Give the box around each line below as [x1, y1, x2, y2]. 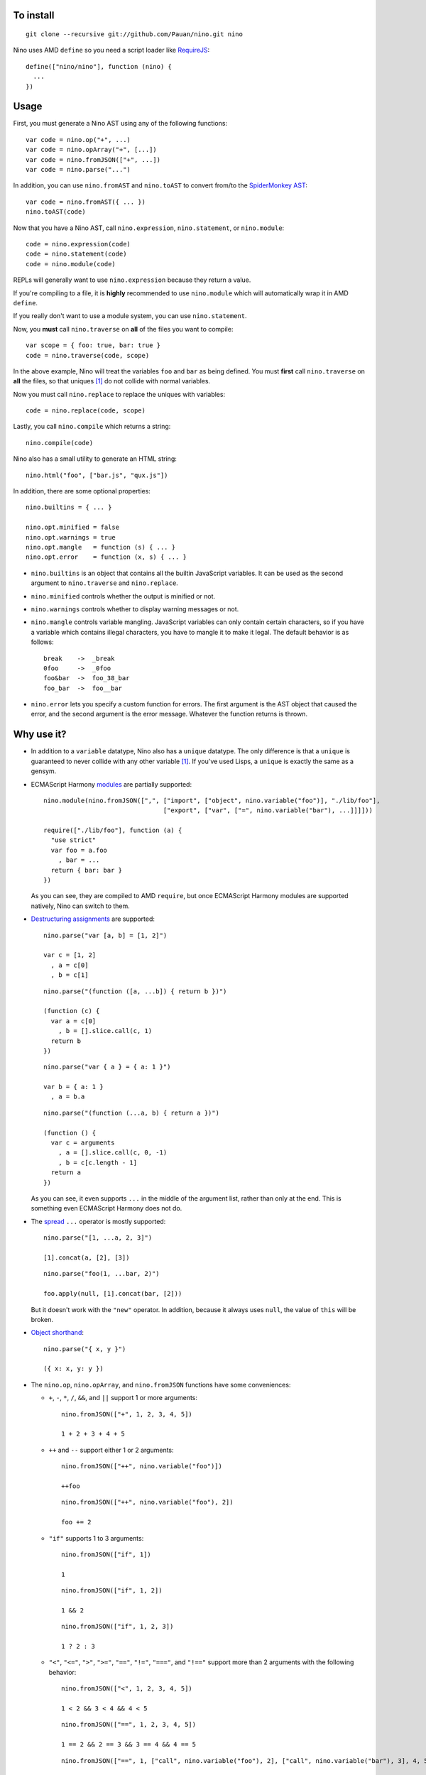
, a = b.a [50, 1093, 85, 1100]
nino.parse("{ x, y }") [43, 1345, 126, 1353]
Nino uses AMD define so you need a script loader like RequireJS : [13, 46, 210, 55]
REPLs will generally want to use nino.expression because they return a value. [13, 275, 251, 284]
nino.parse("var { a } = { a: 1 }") [43, 1063, 171, 1071]
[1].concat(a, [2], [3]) [43, 1253, 130, 1262]
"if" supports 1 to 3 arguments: [48, 1534, 144, 1542]
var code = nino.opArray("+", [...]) [26, 146, 158, 154]
